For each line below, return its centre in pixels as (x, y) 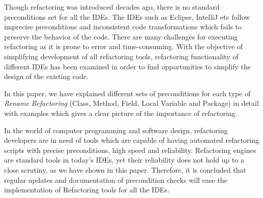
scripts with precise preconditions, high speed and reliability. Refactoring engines (130, 150)
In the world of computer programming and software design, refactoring (116, 130)
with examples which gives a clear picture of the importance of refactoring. (121, 113)
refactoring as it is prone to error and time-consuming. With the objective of (124, 46)
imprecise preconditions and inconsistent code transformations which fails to (123, 27)
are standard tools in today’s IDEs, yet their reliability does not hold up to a (124, 160)
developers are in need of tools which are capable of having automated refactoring (132, 140)
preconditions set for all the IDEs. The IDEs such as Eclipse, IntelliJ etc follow (127, 16)
